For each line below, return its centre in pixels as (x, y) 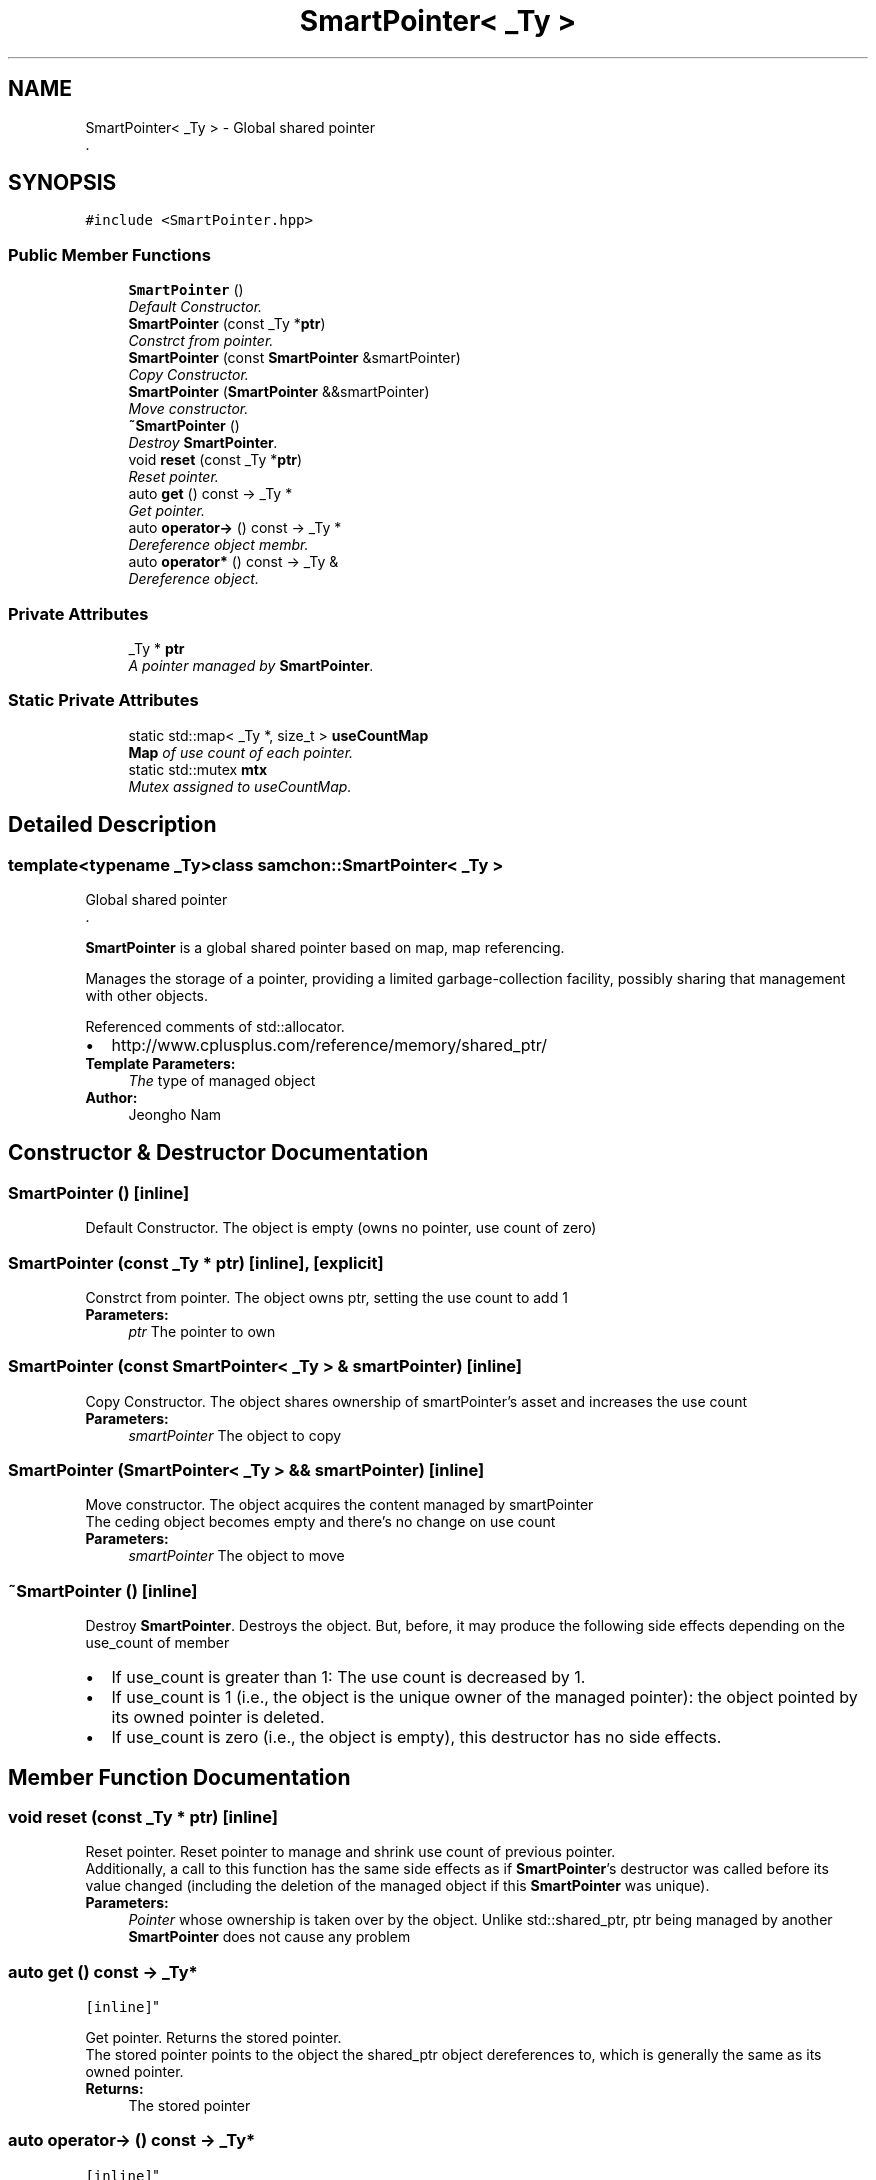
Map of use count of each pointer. (241, 752)
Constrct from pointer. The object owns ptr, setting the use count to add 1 (326, 1297)
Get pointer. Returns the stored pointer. (213, 2038)
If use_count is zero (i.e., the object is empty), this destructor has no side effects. (416, 1737)
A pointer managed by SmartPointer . (251, 665)
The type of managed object (222, 1080)
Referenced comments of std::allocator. (215, 1026)
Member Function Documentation (179, 1777)
